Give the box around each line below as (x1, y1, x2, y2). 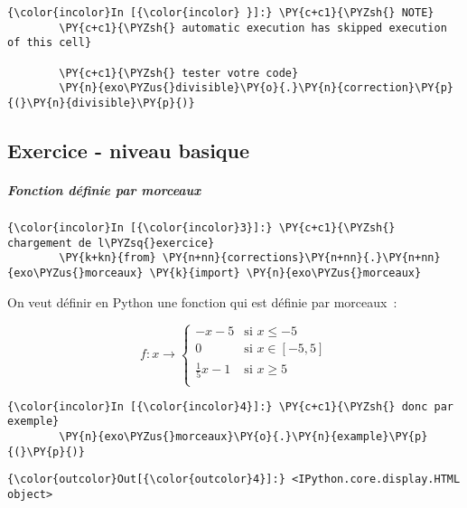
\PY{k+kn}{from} (59, 251, 156, 265)
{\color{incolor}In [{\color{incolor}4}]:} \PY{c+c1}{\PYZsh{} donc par (7, 400, 453, 413)
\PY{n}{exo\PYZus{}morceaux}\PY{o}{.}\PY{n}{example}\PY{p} (59, 429, 428, 443)
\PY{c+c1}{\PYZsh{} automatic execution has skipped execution (59, 21, 447, 34)
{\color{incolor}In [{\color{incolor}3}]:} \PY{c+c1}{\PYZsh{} (7, 221, 396, 234)
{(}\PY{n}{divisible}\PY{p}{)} (7, 96, 195, 109)
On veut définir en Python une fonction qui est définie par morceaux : (7, 292, 397, 311)
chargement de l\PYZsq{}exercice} (7, 236, 215, 249)
